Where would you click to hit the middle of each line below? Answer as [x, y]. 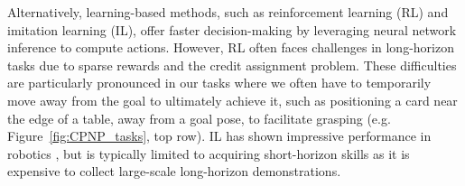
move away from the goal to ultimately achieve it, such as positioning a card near [232, 100]
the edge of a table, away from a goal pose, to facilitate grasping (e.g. [199, 118]
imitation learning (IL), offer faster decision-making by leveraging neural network [232, 29]
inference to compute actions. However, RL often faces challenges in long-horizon [231, 47]
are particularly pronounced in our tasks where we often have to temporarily [219, 83]
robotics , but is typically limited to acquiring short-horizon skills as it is [209, 153]
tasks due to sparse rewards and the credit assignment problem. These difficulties [232, 65]
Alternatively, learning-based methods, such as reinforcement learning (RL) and [228, 12]
